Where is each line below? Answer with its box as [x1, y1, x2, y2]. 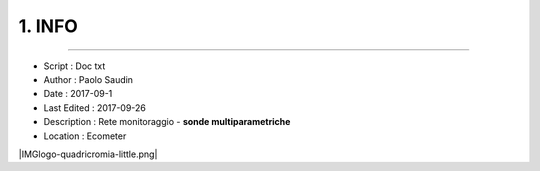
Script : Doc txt [43, 60, 106, 72]
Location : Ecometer [43, 130, 127, 142]
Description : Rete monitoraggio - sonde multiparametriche [43, 116, 291, 128]
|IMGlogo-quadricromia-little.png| [18, 148, 158, 160]
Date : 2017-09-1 [43, 88, 113, 100]
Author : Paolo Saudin [43, 73, 134, 85]
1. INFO [18, 15, 79, 37]
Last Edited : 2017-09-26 [43, 101, 147, 114]
